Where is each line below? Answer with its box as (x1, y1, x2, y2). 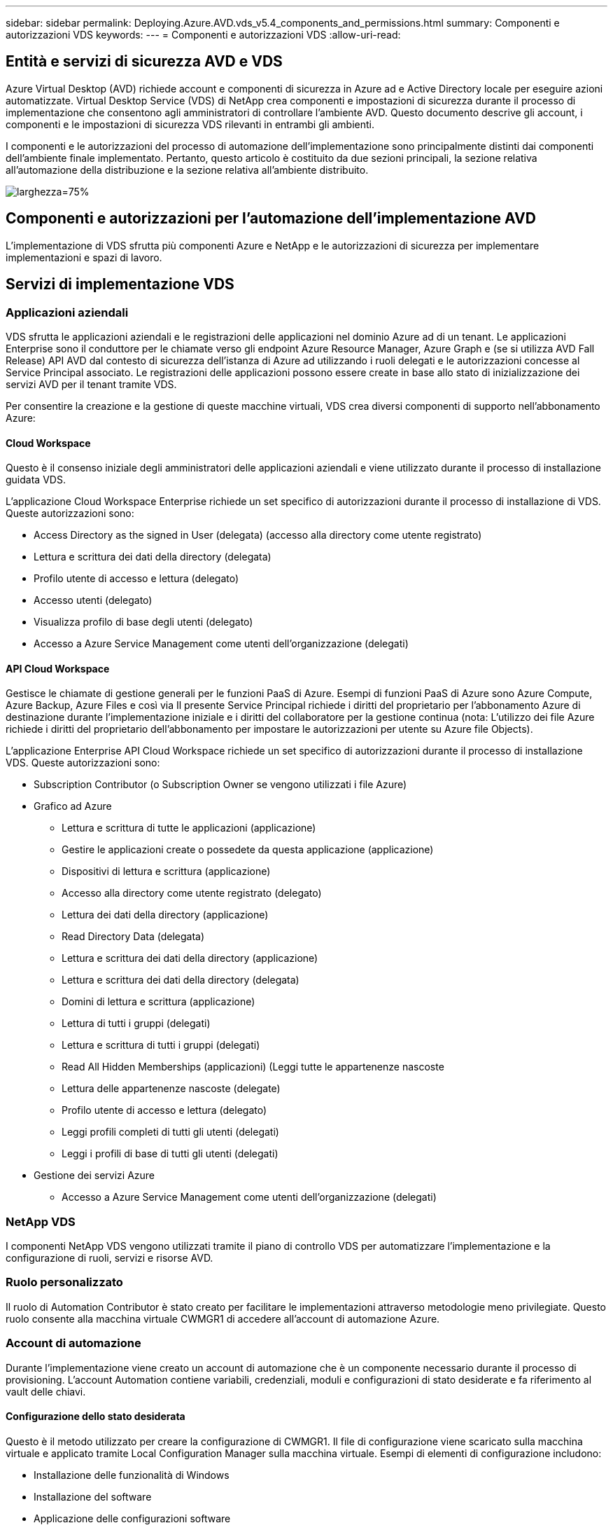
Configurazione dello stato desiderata (6, 1410, 185, 1423)
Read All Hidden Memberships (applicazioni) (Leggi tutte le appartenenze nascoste (62, 1061, 444, 1073)
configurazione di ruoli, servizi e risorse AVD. (6, 1252, 213, 1264)
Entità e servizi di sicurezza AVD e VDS (6, 53, 283, 71)
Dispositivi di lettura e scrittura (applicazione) (62, 865, 271, 878)
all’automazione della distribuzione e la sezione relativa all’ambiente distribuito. (6, 163, 369, 176)
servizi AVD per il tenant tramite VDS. (6, 378, 177, 390)
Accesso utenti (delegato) (34, 594, 153, 607)
